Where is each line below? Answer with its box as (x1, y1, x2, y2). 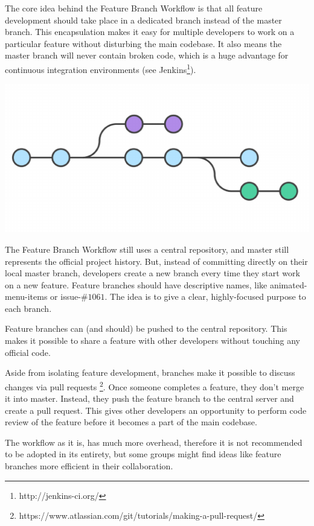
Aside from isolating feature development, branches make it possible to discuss (5, 366, 295, 379)
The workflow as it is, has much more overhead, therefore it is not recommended (5, 436, 303, 448)
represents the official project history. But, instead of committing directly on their (5, 255, 308, 267)
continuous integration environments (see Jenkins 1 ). (5, 61, 196, 75)
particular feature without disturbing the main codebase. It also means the (5, 37, 282, 49)
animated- (269, 278, 307, 291)
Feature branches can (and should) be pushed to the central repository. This (5, 322, 287, 335)
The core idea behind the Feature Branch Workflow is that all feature (5, 2, 263, 14)
